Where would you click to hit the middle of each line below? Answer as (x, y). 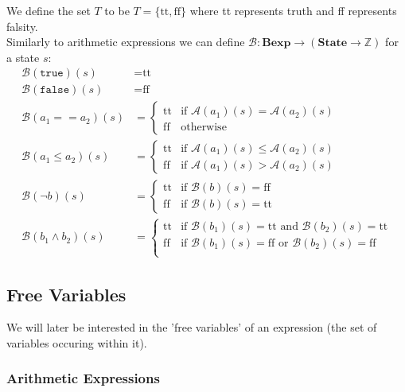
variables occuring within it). (77, 342)
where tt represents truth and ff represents (293, 10)
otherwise (204, 128)
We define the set (49, 10)
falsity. (22, 26)
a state (23, 57)
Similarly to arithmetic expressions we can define (126, 42)
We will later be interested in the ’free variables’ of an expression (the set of (192, 327)
